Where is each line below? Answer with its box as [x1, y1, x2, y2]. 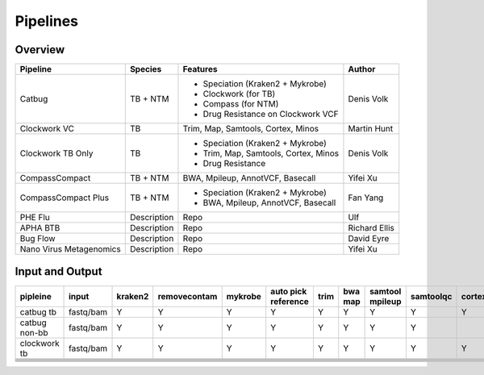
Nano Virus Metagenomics [19, 244, 121, 255]
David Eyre [348, 233, 390, 244]
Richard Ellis [348, 223, 394, 234]
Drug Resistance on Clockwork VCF [202, 109, 339, 120]
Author [348, 64, 376, 75]
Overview [15, 43, 65, 56]
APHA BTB [19, 223, 60, 234]
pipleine [19, 290, 52, 302]
